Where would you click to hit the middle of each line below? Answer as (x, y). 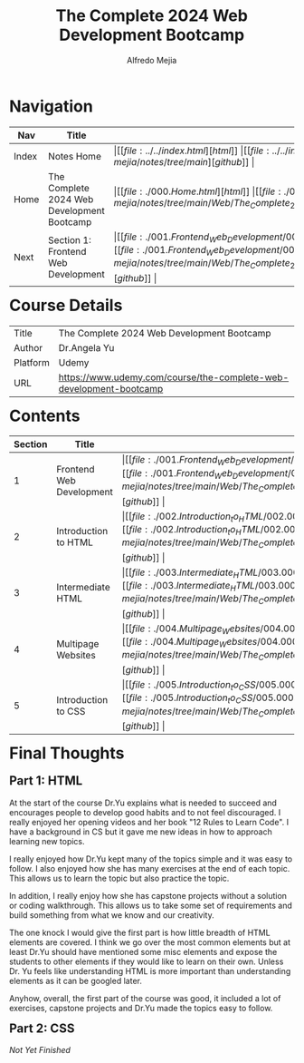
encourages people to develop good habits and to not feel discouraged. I (145, 812)
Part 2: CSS (42, 1028)
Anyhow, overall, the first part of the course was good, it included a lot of (145, 998)
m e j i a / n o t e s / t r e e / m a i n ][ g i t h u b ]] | (184, 161)
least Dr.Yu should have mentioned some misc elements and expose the (143, 951)
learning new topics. (47, 841)
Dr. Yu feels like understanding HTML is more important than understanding (150, 970)
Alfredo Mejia (152, 60)
